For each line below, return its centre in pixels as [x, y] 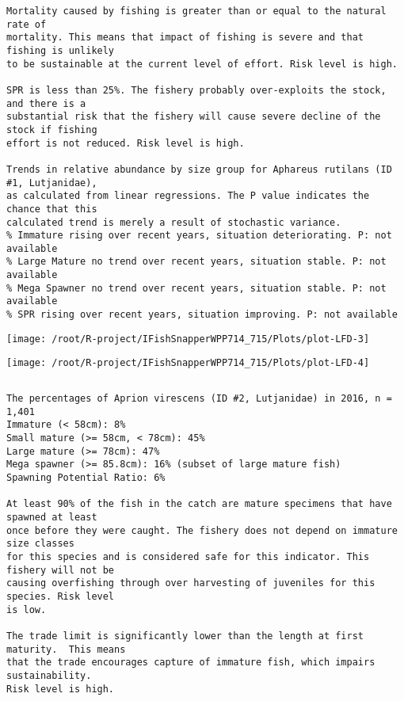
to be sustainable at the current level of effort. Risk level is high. [202, 64]
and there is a [46, 103]
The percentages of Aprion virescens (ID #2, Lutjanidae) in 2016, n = [199, 399]
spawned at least [52, 517]
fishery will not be [61, 570]
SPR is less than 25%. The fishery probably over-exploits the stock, [196, 90]
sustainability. [49, 675]
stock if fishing [52, 130]
